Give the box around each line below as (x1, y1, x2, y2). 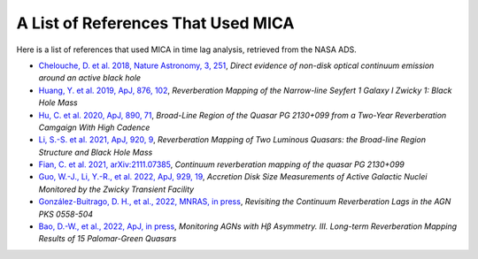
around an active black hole (38, 72, 142, 83)
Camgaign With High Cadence (38, 122, 150, 133)
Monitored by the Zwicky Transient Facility (38, 184, 195, 194)
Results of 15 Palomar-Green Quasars (38, 233, 177, 244)
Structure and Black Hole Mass (38, 147, 153, 157)
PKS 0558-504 (38, 209, 93, 219)
